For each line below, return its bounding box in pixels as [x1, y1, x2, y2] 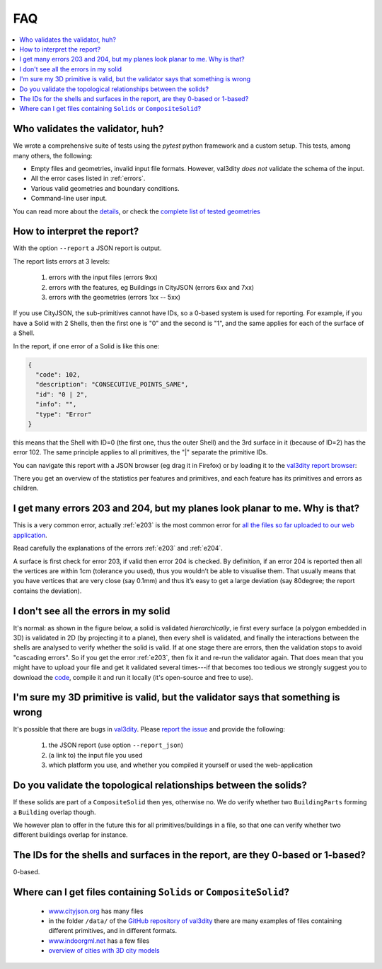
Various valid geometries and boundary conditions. [30, 184, 180, 192]
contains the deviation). [13, 587, 82, 595]
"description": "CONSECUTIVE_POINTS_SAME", [35, 380, 189, 389]
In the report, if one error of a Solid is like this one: [13, 341, 160, 350]
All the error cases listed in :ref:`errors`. [30, 174, 146, 183]
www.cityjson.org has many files [48, 907, 144, 915]
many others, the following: [13, 151, 93, 160]
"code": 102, [35, 370, 81, 378]
